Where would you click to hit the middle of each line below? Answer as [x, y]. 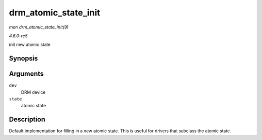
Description [27, 119]
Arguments [26, 74]
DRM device [33, 92]
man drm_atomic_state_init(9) [39, 27]
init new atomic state [30, 45]
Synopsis [24, 59]
